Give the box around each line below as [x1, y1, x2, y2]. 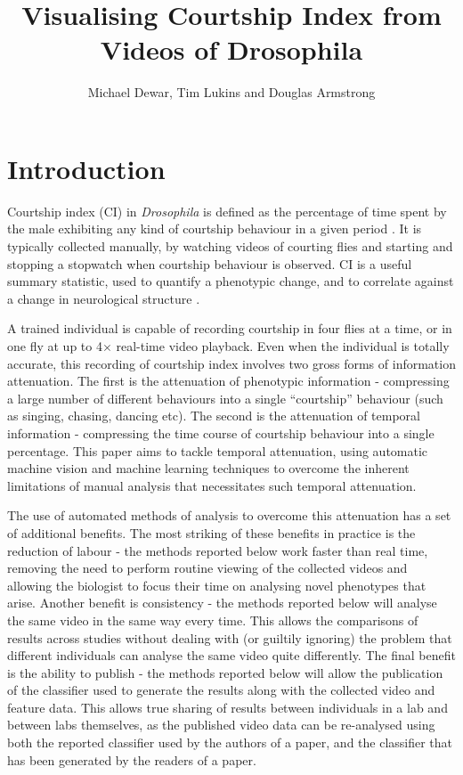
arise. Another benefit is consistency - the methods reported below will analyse [7, 593, 437, 612]
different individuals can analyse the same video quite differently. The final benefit [7, 646, 456, 665]
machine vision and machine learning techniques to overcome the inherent [7, 459, 410, 477]
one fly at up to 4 [7, 337, 102, 355]
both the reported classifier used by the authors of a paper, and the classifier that [7, 733, 453, 752]
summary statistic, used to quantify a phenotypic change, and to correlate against [7, 272, 454, 290]
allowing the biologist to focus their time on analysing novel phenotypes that [7, 575, 426, 594]
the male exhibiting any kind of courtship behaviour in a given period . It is [7, 219, 422, 238]
